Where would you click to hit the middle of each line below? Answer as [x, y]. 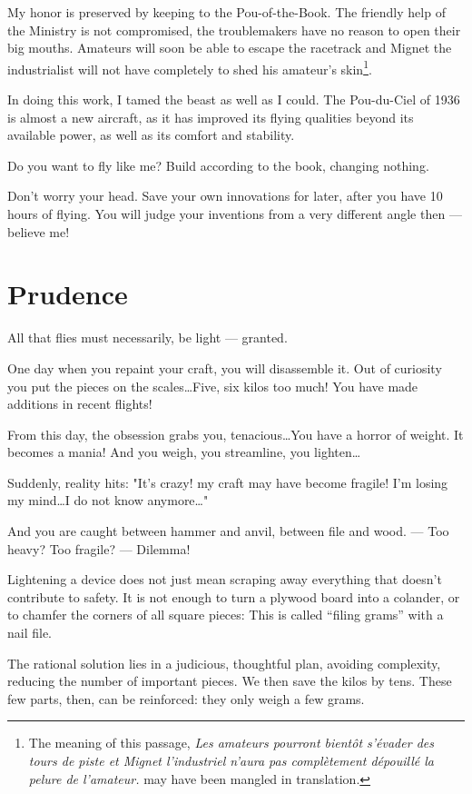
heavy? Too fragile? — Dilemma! [99, 548]
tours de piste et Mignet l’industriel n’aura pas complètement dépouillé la [231, 760]
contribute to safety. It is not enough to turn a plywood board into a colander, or [234, 596]
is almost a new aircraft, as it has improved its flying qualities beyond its [211, 117]
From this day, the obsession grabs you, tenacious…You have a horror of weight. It [236, 434]
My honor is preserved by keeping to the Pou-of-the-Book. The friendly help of [226, 12]
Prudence [68, 294]
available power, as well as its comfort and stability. [151, 135]
